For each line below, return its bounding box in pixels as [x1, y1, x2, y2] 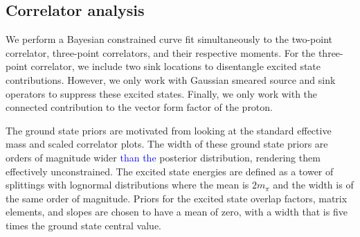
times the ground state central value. [6, 218, 161, 232]
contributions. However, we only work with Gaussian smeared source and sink [6, 72, 336, 87]
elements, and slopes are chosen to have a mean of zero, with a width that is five [6, 204, 348, 219]
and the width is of [273, 177, 354, 192]
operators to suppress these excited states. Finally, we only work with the [6, 86, 318, 100]
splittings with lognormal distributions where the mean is [6, 177, 249, 192]
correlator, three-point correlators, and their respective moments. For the [6, 45, 316, 60]
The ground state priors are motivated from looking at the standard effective [6, 123, 332, 137]
